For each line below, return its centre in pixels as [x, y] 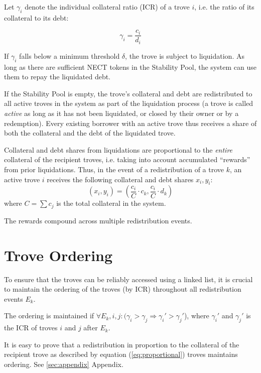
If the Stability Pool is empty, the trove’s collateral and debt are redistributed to [128, 93]
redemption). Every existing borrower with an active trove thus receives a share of [130, 123]
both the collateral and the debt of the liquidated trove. [90, 133]
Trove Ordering [58, 255]
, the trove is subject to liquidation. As [185, 55]
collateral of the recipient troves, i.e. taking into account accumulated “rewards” [127, 159]
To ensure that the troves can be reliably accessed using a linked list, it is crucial [128, 279]
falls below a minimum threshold [70, 55]
